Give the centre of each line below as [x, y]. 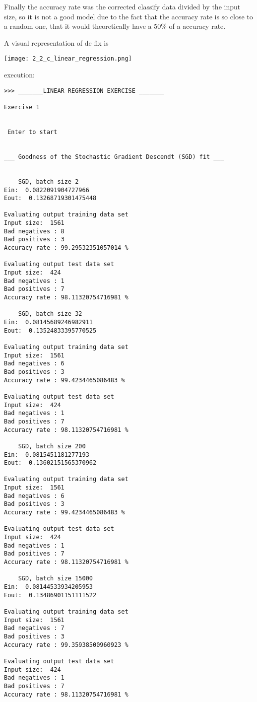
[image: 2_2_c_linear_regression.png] [68, 59]
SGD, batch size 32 [50, 314]
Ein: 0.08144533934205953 [48, 587]
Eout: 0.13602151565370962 [50, 463]
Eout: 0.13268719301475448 [50, 198]
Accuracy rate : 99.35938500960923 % [66, 645]
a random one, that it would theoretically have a [78, 26]
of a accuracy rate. [197, 26]
